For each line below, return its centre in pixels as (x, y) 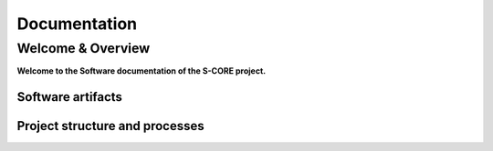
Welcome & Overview (84, 48)
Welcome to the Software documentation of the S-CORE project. (142, 71)
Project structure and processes (110, 126)
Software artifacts (70, 97)
